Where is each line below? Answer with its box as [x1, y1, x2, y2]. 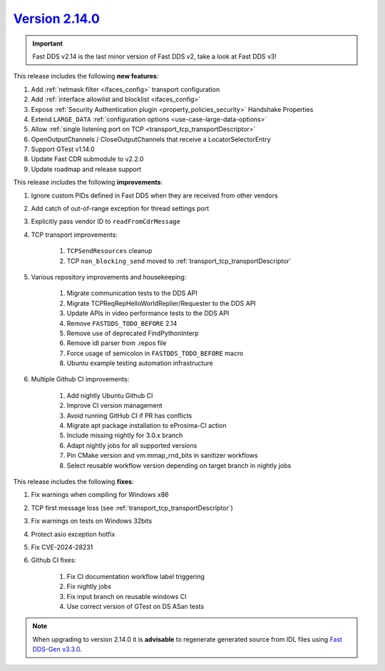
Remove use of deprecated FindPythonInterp [66, 329, 199, 337]
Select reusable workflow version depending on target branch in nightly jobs [66, 461, 292, 470]
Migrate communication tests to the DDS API [66, 289, 197, 297]
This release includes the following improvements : [13, 178, 163, 187]
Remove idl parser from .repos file [66, 339, 167, 347]
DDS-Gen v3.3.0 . [32, 645, 82, 654]
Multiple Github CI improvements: [31, 375, 130, 384]
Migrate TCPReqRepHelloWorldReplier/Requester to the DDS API [66, 299, 256, 307]
